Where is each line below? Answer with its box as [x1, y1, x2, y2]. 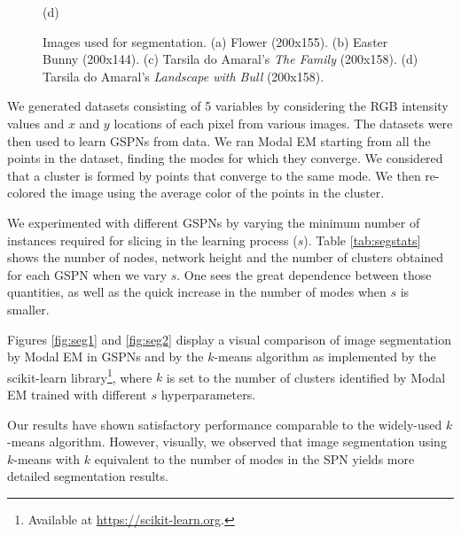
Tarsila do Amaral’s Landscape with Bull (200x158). [43, 66, 324, 85]
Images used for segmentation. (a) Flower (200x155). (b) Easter [43, 32, 388, 50]
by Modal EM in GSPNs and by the [7, 347, 204, 366]
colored [7, 183, 46, 202]
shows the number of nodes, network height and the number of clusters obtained [7, 248, 444, 267]
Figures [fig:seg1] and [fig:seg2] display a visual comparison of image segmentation [7, 330, 451, 348]
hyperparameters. [160, 384, 256, 403]
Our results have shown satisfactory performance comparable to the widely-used [7, 415, 442, 433]
